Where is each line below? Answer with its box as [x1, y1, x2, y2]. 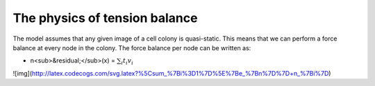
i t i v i [121, 57, 133, 67]
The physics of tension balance [12, 10, 198, 25]
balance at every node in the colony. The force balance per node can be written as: [12, 43, 251, 52]
